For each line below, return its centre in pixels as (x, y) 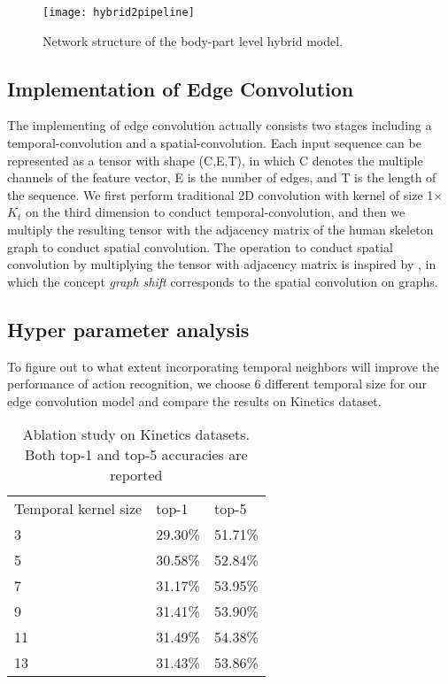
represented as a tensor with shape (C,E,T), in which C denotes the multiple (215, 160)
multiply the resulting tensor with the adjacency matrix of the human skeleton (220, 230)
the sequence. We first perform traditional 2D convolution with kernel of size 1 (220, 194)
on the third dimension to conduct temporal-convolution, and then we (215, 212)
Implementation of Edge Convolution (181, 88)
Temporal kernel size (78, 509)
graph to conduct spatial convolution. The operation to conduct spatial (200, 246)
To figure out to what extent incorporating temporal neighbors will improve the (224, 366)
